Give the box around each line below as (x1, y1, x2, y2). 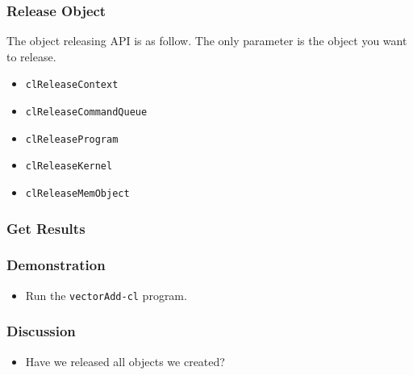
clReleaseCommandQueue (25, 106, 148, 119)
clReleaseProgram (25, 133, 119, 145)
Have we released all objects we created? (25, 352, 225, 369)
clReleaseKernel (25, 160, 113, 173)
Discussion (6, 321, 76, 341)
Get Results (6, 218, 86, 238)
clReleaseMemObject (25, 188, 130, 200)
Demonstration (6, 255, 106, 275)
